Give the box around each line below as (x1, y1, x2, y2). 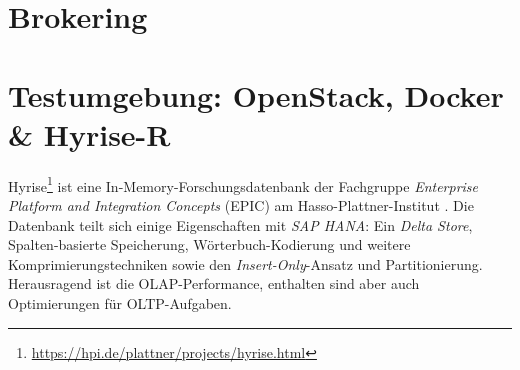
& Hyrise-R (8, 113, 171, 154)
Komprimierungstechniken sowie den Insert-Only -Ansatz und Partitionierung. (8, 253, 483, 274)
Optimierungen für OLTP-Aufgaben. (8, 292, 232, 313)
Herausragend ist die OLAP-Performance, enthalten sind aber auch (8, 273, 420, 294)
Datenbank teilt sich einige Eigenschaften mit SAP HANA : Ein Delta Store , (8, 214, 473, 235)
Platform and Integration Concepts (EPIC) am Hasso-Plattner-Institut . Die (8, 194, 474, 215)
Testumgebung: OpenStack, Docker (8, 74, 504, 115)
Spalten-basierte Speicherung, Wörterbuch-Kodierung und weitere (8, 234, 411, 255)
